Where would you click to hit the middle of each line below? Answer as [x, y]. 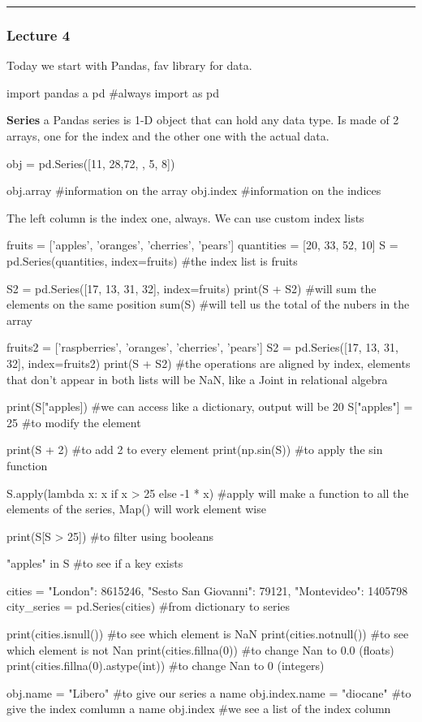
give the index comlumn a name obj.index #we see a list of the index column [199, 709]
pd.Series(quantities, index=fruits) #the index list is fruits [152, 260]
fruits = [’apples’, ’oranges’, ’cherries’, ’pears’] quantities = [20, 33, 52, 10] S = [202, 245]
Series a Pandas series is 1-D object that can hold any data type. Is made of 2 [203, 120]
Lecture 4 [39, 35]
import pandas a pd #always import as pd [113, 92]
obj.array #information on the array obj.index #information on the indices [194, 190]
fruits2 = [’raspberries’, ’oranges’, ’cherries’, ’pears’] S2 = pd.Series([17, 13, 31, [202, 347]
